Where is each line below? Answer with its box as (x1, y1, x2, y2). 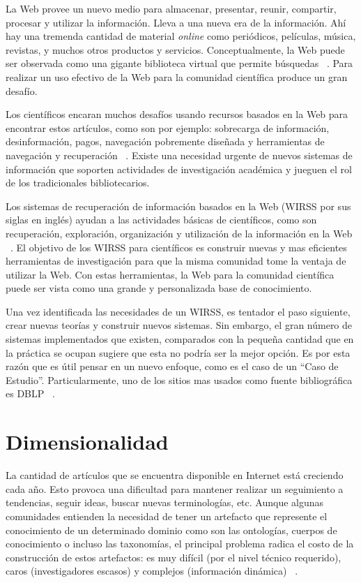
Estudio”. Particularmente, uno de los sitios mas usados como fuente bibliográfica (6, 372, 353, 387)
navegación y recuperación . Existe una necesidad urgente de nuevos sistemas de (6, 147, 353, 162)
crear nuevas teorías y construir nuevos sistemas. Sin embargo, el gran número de (6, 318, 353, 332)
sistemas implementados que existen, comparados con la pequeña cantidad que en (6, 332, 354, 346)
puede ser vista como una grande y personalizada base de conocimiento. (6, 281, 312, 295)
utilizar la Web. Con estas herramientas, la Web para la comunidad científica (6, 267, 335, 281)
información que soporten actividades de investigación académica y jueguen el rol (6, 161, 352, 176)
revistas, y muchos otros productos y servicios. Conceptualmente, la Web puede (6, 42, 345, 57)
